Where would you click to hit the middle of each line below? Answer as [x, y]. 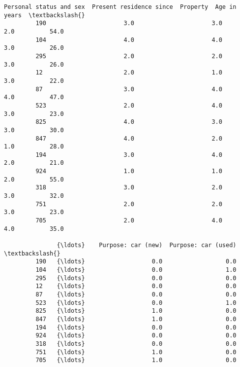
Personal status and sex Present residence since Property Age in [120, 7]
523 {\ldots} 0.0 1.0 [136, 303]
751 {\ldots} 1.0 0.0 [136, 352]
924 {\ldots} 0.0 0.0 [136, 336]
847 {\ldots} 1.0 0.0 [136, 319]
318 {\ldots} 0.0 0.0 [136, 344]
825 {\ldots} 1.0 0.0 [136, 311]
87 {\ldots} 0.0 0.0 [136, 294]
